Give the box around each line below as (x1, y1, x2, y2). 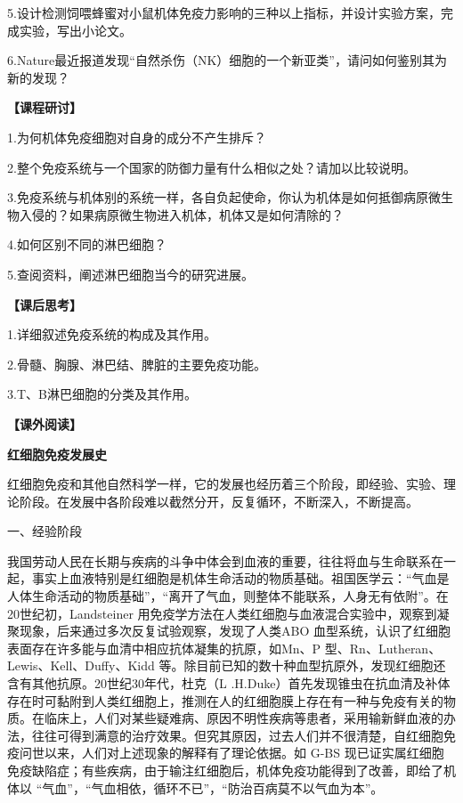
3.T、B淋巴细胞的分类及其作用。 (7, 385, 197, 403)
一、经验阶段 (7, 522, 82, 540)
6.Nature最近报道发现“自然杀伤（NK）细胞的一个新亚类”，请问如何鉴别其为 (7, 51, 447, 69)
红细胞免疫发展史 (7, 444, 107, 463)
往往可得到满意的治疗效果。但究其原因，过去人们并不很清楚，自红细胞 (31, 726, 443, 744)
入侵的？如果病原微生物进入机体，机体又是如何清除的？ (19, 205, 344, 223)
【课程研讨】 (7, 98, 82, 117)
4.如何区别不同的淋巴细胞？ (7, 235, 167, 254)
